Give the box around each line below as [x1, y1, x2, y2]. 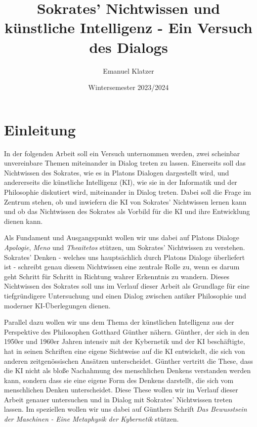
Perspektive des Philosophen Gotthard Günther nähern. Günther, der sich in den [4, 326, 249, 337]
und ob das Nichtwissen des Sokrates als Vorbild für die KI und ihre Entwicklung [4, 206, 250, 216]
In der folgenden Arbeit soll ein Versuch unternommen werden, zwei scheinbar [4, 148, 240, 158]
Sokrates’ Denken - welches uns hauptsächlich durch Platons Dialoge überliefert [4, 252, 245, 262]
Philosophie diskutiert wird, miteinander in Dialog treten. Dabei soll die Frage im [4, 187, 251, 197]
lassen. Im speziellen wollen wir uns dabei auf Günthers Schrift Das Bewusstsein [4, 404, 247, 414]
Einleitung [4, 119, 76, 139]
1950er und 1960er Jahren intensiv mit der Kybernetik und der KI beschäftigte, [4, 336, 245, 346]
